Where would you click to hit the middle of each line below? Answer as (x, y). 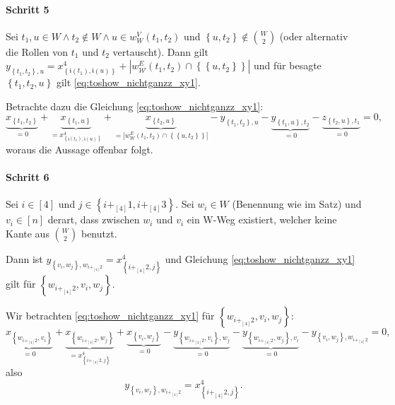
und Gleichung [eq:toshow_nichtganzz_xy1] (260, 258)
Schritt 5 (28, 9)
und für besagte (288, 65)
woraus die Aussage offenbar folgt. (79, 149)
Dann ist (24, 258)
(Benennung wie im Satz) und (297, 204)
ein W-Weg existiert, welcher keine (262, 219)
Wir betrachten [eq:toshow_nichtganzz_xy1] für (110, 316)
